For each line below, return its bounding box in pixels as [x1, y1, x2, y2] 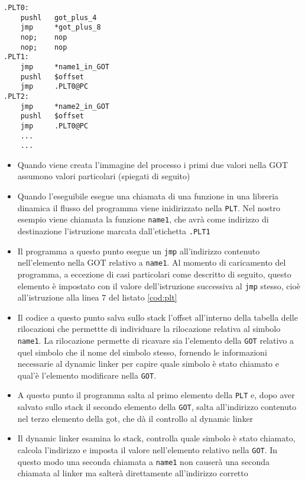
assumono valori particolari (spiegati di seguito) [17, 170, 190, 182]
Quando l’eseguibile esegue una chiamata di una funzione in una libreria [17, 190, 279, 202]
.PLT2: [4, 92, 29, 101]
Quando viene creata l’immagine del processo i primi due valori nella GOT [17, 158, 288, 170]
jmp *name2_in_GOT [20, 102, 109, 111]
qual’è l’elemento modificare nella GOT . [17, 369, 157, 381]
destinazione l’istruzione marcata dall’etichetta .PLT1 [17, 224, 210, 237]
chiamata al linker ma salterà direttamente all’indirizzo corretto [17, 467, 248, 479]
